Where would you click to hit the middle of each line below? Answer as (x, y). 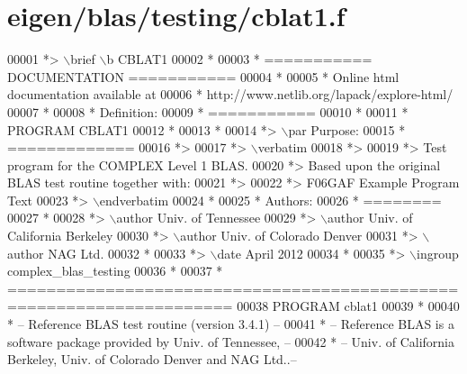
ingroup (437, 253)
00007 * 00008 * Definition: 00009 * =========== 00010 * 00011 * (208, 111)
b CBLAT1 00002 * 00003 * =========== (239, 59)
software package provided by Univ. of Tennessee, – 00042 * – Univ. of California (231, 341)
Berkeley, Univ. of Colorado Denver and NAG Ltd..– (152, 359)
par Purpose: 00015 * (347, 129)
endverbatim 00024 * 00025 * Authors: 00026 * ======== (270, 200)
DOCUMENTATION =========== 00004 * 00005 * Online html (203, 76)
